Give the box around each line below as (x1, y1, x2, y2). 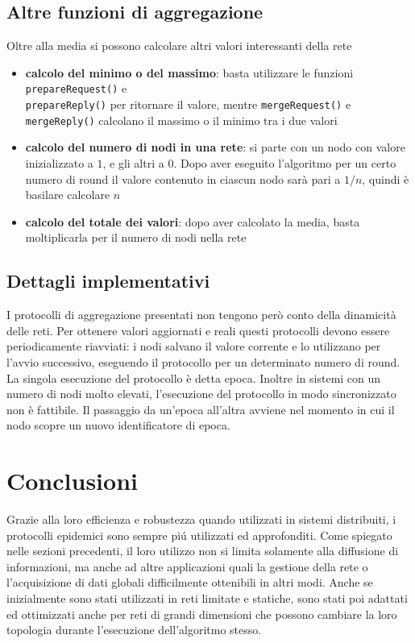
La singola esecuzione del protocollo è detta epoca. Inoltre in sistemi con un (6, 369, 381, 386)
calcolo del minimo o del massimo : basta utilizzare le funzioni (25, 64, 354, 81)
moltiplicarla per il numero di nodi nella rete (25, 229, 247, 246)
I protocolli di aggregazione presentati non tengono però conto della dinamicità (6, 306, 396, 323)
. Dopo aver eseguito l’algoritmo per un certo (173, 154, 396, 171)
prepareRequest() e (25, 80, 127, 97)
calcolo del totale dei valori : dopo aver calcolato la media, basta (25, 213, 360, 230)
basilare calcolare (25, 186, 110, 203)
